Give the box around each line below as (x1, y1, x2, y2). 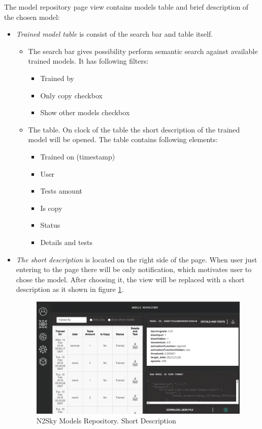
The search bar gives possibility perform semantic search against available (28, 45, 258, 56)
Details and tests (40, 236, 93, 247)
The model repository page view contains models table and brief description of (4, 2, 249, 12)
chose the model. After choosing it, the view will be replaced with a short (16, 274, 245, 284)
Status (40, 220, 60, 230)
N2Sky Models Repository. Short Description (36, 415, 176, 426)
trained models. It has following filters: (28, 56, 149, 66)
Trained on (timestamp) (40, 151, 115, 162)
